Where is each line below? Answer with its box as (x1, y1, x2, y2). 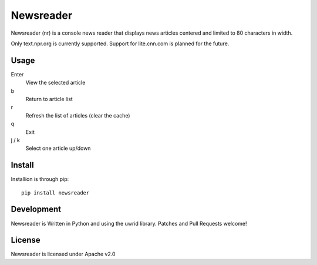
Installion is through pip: (11, 176, 69, 183)
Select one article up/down (25, 145, 91, 152)
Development (11, 204, 62, 214)
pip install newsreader (21, 189, 90, 196)
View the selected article (25, 79, 86, 86)
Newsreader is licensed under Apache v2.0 (11, 250, 116, 258)
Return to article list (25, 96, 73, 103)
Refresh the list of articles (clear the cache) (25, 112, 130, 119)
